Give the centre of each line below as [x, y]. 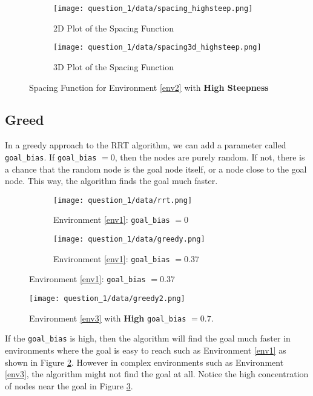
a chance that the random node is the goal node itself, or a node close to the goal [156, 169]
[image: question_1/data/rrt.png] [123, 200]
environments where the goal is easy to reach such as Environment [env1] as [146, 350]
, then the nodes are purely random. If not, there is [210, 157]
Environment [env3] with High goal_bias [108, 318]
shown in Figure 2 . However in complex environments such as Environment [144, 362]
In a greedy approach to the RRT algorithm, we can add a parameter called [146, 145]
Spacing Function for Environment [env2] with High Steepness [149, 87]
